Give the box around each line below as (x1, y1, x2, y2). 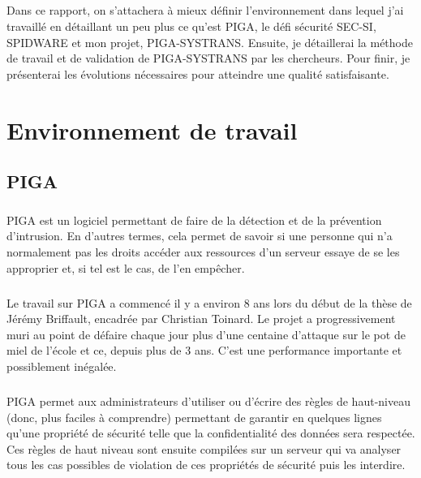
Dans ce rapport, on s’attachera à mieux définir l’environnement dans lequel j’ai (6, 2, 404, 19)
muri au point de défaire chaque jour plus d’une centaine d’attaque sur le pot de (6, 325, 406, 342)
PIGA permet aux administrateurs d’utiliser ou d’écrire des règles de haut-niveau (6, 392, 410, 409)
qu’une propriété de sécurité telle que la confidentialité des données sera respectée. (6, 424, 415, 441)
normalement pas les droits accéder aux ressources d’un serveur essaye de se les (6, 243, 400, 261)
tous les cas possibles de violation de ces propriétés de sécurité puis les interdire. (6, 456, 406, 473)
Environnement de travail (6, 113, 298, 146)
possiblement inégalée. (6, 358, 117, 374)
